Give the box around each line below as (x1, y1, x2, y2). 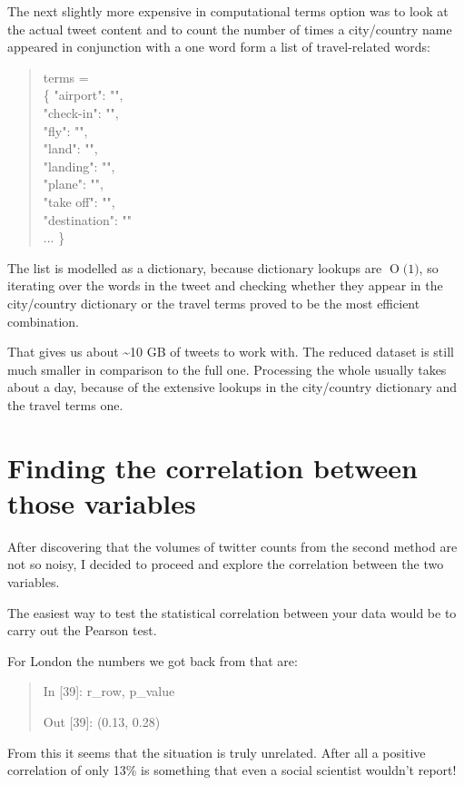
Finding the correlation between (7, 448, 418, 486)
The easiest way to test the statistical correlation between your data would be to (7, 603, 457, 622)
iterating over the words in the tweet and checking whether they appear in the (7, 276, 443, 295)
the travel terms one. (7, 395, 123, 414)
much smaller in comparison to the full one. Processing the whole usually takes (7, 359, 447, 378)
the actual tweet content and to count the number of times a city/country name (7, 19, 452, 38)
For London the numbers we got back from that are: (7, 651, 298, 670)
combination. (7, 311, 79, 330)
